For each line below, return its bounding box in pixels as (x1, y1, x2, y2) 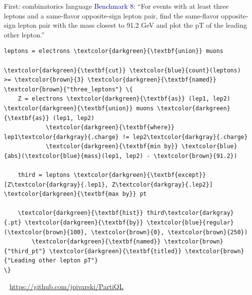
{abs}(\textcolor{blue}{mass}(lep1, (4, 152, 123, 159)
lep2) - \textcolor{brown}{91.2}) (126, 152, 237, 159)
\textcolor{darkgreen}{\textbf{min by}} (45, 143, 178, 150)
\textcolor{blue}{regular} (146, 219, 234, 226)
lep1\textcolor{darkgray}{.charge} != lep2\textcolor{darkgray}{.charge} (4, 133, 248, 140)
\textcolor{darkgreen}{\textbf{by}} (24, 219, 144, 226)
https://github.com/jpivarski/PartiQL (9, 281, 124, 291)
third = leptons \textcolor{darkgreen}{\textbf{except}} (18, 172, 206, 179)
